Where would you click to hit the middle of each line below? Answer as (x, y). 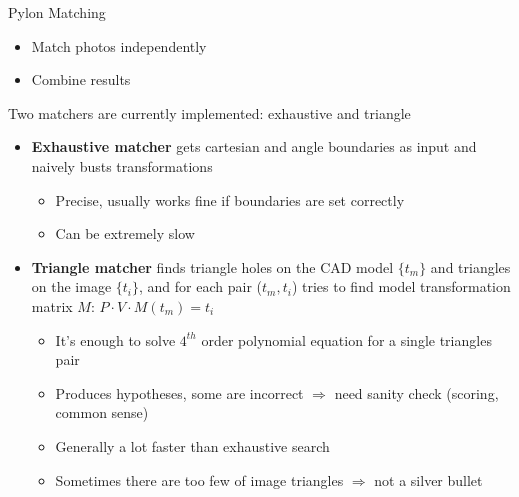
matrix (52, 305)
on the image (71, 286)
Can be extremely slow (125, 233)
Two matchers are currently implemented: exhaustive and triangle (209, 112)
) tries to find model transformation (401, 286)
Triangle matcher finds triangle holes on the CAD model (212, 266)
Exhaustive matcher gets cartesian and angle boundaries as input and (254, 146)
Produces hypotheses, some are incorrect (179, 392)
